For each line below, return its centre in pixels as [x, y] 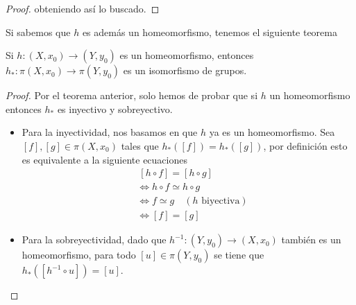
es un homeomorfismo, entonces [187, 55]
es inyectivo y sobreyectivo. [115, 108]
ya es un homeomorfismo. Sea [272, 132]
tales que [140, 145]
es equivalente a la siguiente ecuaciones [104, 159]
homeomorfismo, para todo [79, 255]
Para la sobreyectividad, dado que [94, 239]
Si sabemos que [38, 32]
